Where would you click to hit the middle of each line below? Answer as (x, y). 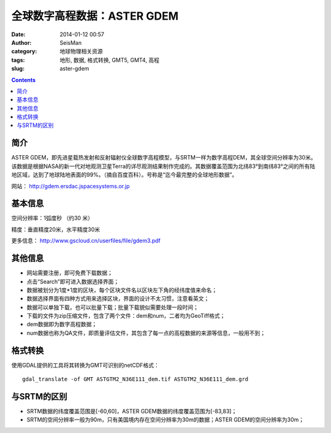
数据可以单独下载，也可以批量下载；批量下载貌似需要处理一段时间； (112, 307)
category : (24, 52)
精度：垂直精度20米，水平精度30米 (56, 229)
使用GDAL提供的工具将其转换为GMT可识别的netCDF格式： (85, 365)
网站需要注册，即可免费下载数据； (70, 273)
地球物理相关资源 (81, 52)
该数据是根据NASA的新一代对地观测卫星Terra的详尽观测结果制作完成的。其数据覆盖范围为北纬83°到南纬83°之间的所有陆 (163, 166)
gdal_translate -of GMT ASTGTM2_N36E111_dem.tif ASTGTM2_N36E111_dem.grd (135, 379)
